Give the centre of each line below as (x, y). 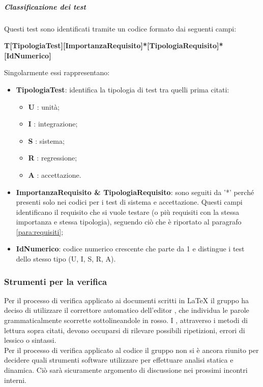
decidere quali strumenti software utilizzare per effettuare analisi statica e (119, 360)
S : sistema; (46, 140)
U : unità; (44, 106)
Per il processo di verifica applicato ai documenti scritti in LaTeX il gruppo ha (127, 300)
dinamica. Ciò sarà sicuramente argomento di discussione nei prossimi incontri (126, 370)
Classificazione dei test (45, 6)
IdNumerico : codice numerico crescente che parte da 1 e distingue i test (130, 249)
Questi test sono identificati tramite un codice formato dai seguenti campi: (120, 28)
